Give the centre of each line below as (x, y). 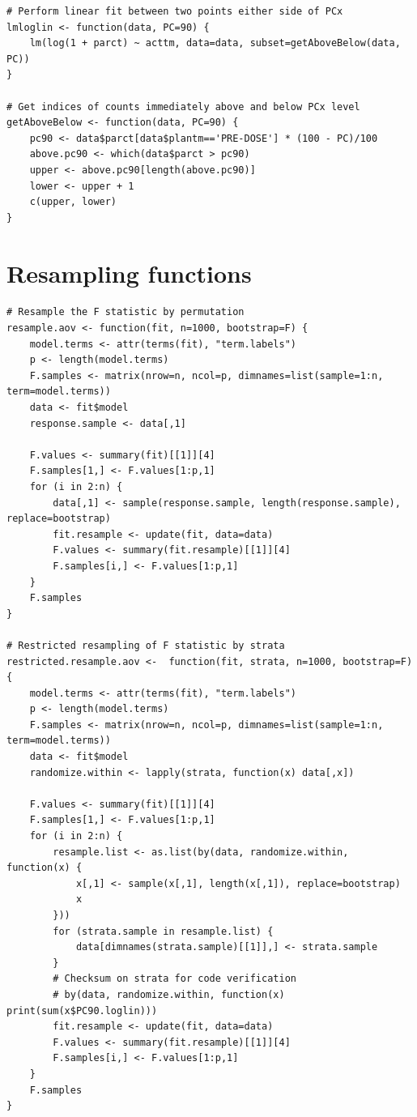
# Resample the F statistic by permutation (126, 312)
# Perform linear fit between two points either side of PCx (175, 11)
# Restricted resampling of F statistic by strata (146, 645)
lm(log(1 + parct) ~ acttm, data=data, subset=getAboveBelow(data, (215, 43)
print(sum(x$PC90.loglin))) (82, 1010)
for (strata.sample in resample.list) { (163, 931)
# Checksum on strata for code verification (174, 979)
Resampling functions (129, 273)
